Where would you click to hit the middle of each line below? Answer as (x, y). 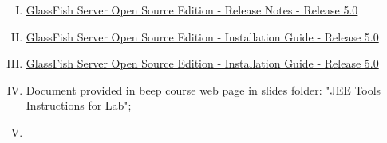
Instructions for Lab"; (79, 105)
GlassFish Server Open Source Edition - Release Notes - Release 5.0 (192, 10)
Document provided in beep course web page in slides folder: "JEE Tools (203, 89)
